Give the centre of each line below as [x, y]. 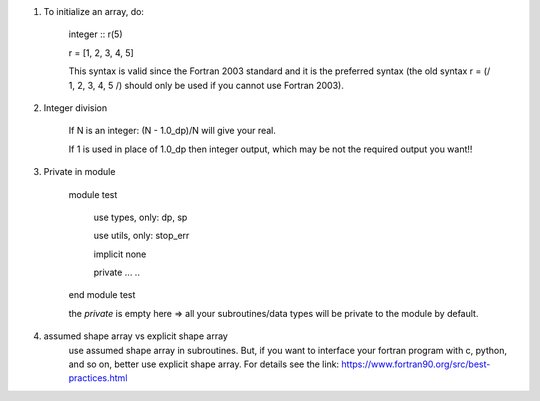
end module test [102, 295]
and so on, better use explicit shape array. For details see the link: [204, 364]
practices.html [98, 378]
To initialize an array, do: [94, 11]
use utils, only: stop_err [141, 236]
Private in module [79, 172]
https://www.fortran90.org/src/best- [416, 364]
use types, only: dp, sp [140, 217]
